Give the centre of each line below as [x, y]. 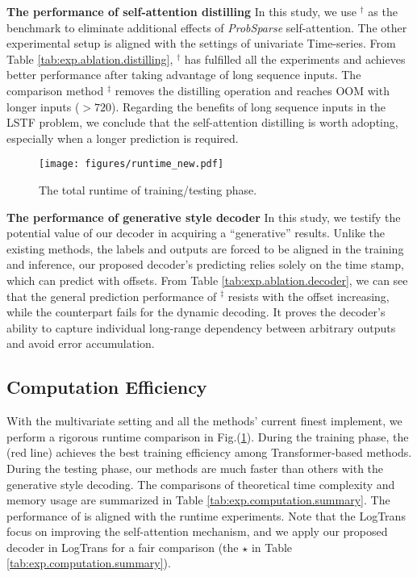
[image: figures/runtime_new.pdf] [131, 164]
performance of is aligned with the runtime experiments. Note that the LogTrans [206, 515]
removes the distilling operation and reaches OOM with [252, 90]
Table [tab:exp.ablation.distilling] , [90, 59]
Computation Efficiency [107, 387]
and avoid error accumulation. [81, 343]
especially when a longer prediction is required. [123, 138]
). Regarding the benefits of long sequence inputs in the [248, 106]
